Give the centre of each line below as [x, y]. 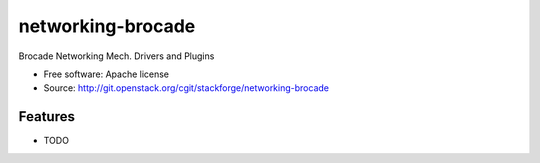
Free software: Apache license [106, 74]
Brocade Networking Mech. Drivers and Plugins [116, 56]
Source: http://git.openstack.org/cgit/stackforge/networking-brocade [186, 88]
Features [46, 116]
